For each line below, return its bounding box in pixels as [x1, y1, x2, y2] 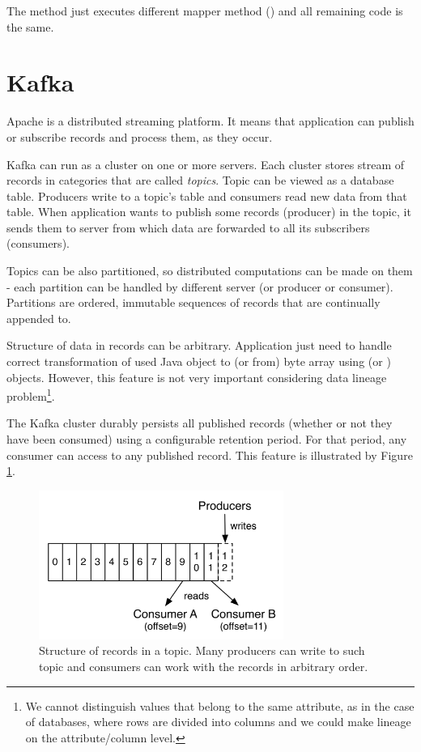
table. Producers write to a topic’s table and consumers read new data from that [6, 187, 407, 204]
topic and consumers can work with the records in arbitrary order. [39, 657, 368, 674]
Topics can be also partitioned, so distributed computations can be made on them [6, 262, 413, 279]
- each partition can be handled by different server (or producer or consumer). [6, 278, 393, 295]
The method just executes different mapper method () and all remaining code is [6, 2, 403, 19]
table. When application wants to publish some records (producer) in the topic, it [6, 203, 411, 220]
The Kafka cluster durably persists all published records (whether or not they [6, 414, 393, 431]
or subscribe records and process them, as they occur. [6, 128, 273, 145]
